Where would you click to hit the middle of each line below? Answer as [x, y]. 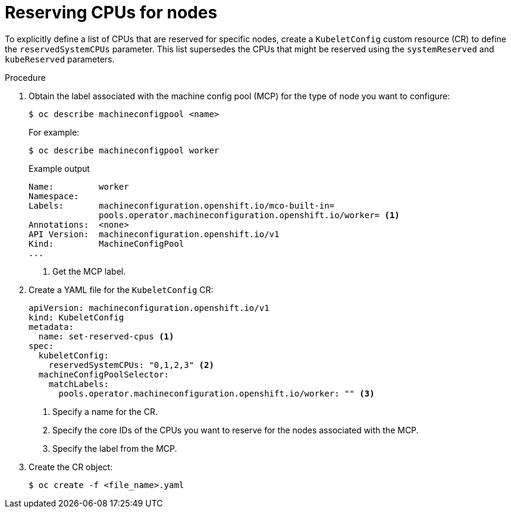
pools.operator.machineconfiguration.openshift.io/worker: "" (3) [217, 393]
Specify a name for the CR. [105, 411]
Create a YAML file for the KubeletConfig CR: [121, 289]
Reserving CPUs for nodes [111, 12]
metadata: [51, 327]
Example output [59, 168]
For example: [54, 132]
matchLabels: [79, 384]
